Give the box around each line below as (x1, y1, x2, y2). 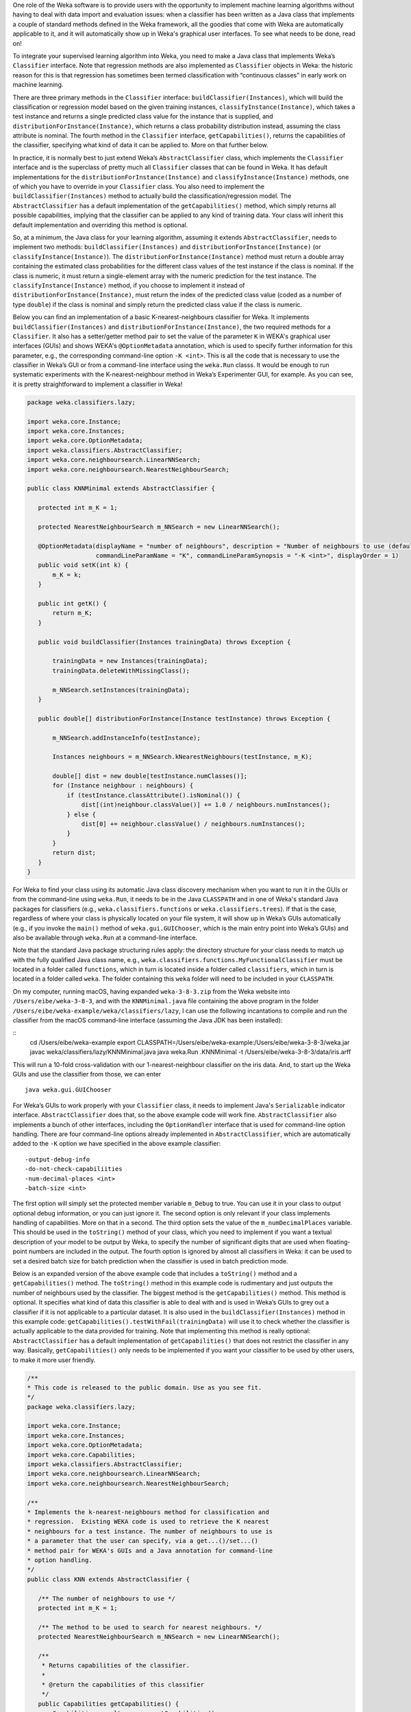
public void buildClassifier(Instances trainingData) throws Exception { (38, 638, 291, 646)
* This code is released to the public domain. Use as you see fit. (27, 1383, 262, 1392)
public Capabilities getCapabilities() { (38, 1700, 179, 1708)
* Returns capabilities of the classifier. (41, 1661, 190, 1670)
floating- (325, 1237, 351, 1246)
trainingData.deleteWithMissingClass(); (52, 666, 190, 675)
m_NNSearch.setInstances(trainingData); (52, 685, 190, 694)
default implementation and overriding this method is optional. (12, 221, 188, 229)
